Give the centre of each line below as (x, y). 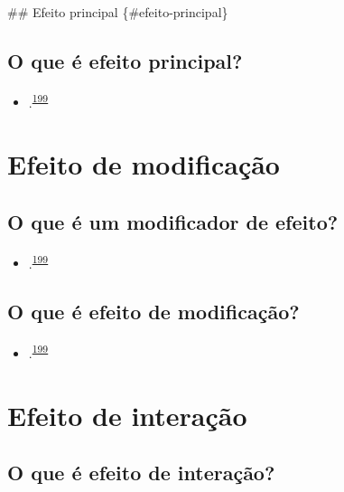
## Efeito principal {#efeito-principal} (118, 12)
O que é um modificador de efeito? (173, 221)
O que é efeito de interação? (141, 473)
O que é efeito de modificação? (153, 312)
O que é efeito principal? (125, 60)
